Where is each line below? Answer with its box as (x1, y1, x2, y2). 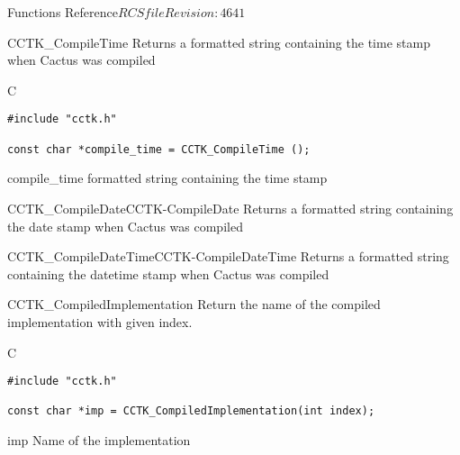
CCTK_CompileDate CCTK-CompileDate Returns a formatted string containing (7, 198, 454, 217)
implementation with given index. (7, 312, 193, 331)
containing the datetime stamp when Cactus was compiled (7, 264, 329, 283)
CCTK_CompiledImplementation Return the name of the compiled (7, 295, 381, 314)
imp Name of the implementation (7, 431, 191, 450)
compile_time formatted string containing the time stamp (7, 168, 328, 187)
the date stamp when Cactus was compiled (7, 216, 243, 235)
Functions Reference (7, 3, 119, 21)
